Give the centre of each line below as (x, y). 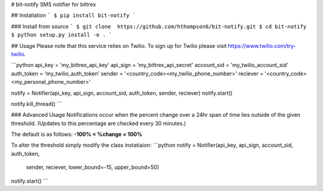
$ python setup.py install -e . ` (62, 35)
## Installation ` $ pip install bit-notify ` (73, 16)
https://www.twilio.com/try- (262, 46)
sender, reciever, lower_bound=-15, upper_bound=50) (93, 167)
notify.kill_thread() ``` (36, 104)
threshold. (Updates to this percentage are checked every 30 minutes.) (99, 123)
